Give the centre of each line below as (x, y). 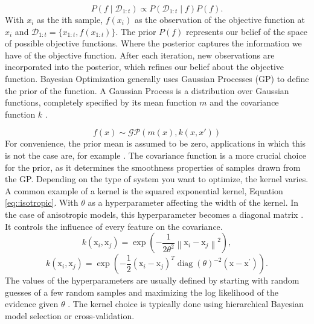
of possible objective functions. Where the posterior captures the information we (153, 43)
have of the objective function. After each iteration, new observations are (140, 55)
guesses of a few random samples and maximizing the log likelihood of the (142, 292)
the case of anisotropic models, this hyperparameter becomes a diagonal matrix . (154, 214)
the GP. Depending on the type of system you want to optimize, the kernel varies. (157, 179)
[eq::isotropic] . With (42, 202)
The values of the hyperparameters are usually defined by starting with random (152, 280)
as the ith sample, (70, 19)
